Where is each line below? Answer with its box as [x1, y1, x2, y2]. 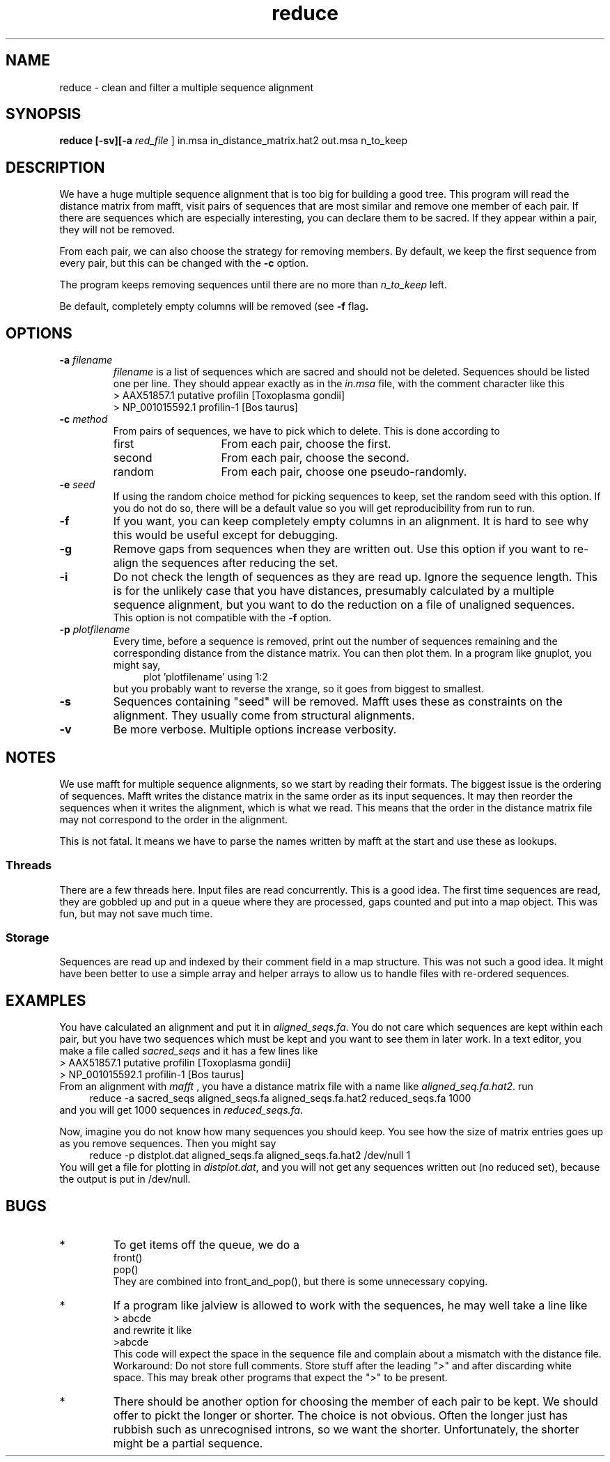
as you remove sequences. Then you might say [59, 1137, 276, 1150]
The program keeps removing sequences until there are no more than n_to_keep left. [59, 279, 447, 291]
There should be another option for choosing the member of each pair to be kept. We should [113, 1394, 598, 1409]
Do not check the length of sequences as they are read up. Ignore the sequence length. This [113, 570, 598, 584]
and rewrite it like [113, 1324, 192, 1337]
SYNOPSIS [6, 105, 81, 123]
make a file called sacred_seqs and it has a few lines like [59, 1045, 318, 1057]
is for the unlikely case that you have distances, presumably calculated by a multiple [113, 584, 554, 598]
